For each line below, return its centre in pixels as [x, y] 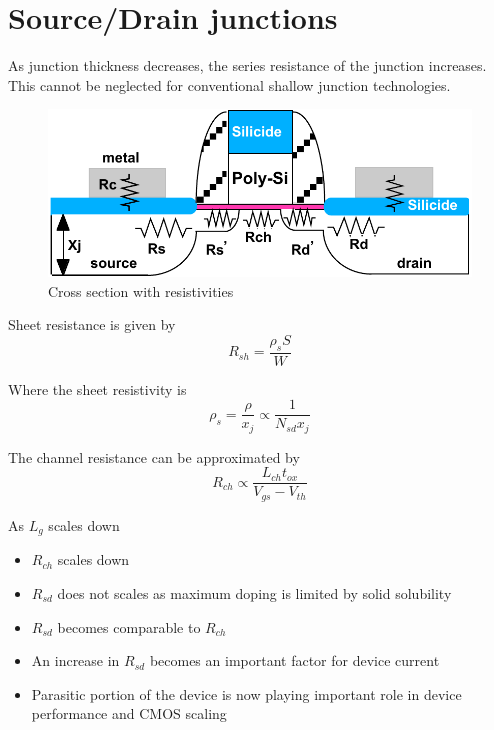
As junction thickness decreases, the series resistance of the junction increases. [247, 65]
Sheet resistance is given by [92, 324]
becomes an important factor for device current [294, 660]
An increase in [75, 660]
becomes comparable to [129, 626]
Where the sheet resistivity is [97, 388]
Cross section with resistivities [141, 290]
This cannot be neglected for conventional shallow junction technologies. [229, 84]
